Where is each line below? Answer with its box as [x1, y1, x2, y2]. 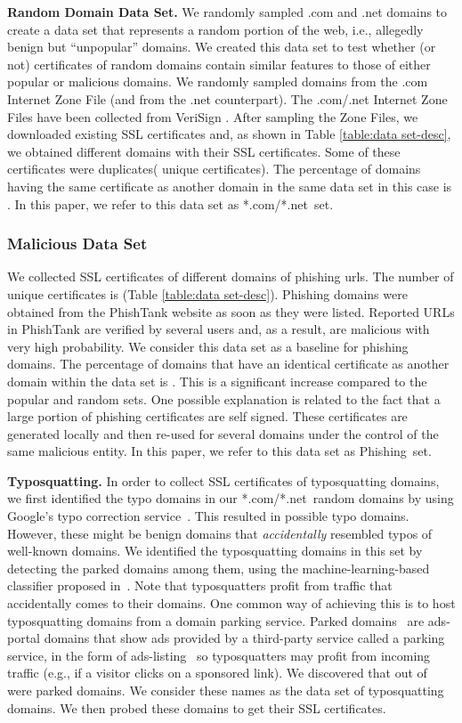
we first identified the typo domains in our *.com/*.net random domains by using [7, 489, 454, 508]
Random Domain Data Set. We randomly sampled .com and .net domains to [7, 3, 448, 20]
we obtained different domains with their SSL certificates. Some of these [7, 142, 401, 160]
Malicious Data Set [7, 232, 148, 255]
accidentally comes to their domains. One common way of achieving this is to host [7, 594, 456, 613]
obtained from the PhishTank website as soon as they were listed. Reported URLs [7, 302, 455, 321]
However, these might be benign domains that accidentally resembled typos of [7, 524, 433, 542]
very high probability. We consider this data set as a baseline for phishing [7, 337, 409, 355]
